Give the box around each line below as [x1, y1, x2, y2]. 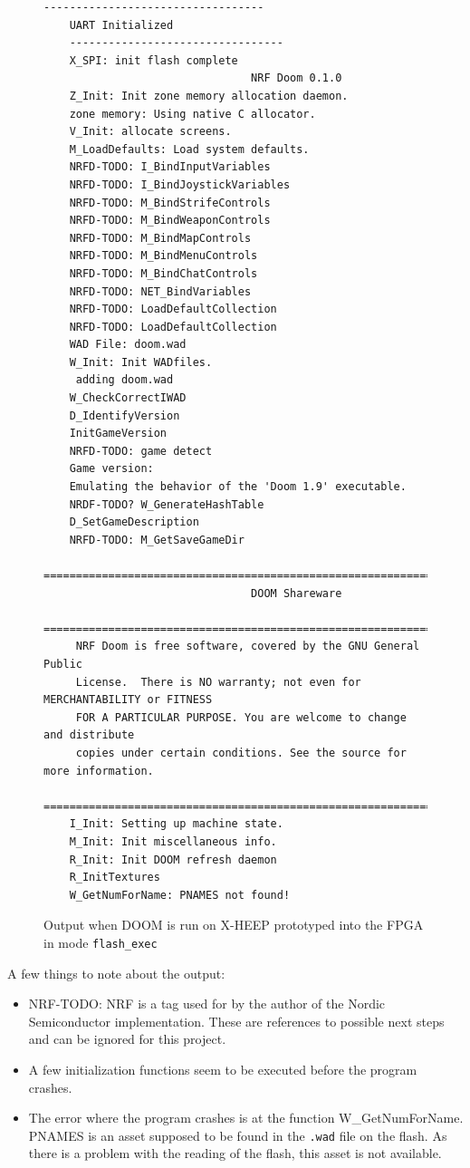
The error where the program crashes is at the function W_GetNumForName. [28, 1108, 464, 1127]
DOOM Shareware [251, 586, 342, 600]
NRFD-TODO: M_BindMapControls [69, 231, 252, 245]
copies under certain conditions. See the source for [75, 746, 407, 759]
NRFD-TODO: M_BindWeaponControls [69, 214, 271, 227]
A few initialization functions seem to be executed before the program [28, 1059, 417, 1078]
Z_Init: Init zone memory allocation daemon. [69, 89, 349, 102]
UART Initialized [69, 18, 174, 32]
